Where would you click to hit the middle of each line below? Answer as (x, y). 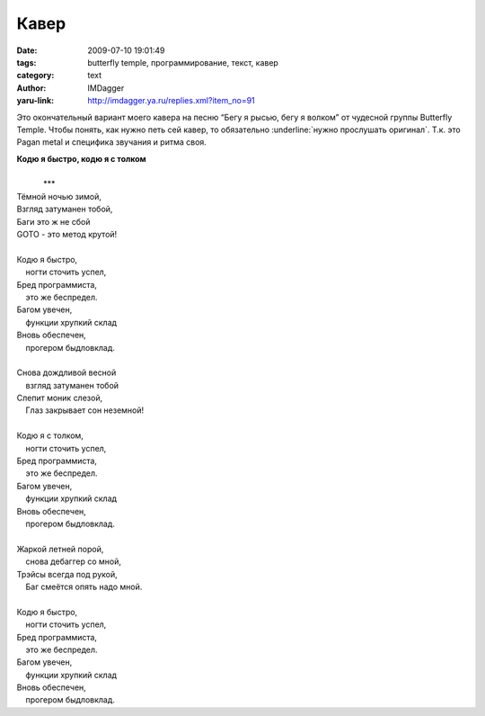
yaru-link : (35, 101)
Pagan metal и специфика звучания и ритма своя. (111, 142)
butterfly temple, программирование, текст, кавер (183, 62)
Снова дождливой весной (66, 372)
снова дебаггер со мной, (73, 561)
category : (35, 76)
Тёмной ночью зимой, (59, 196)
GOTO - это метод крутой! (67, 235)
